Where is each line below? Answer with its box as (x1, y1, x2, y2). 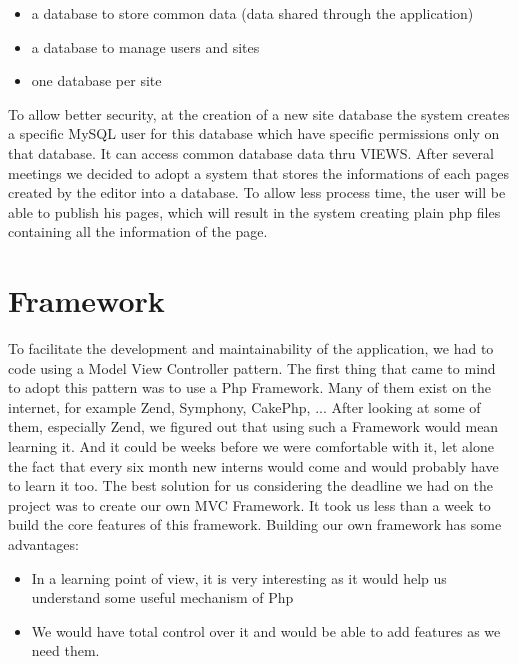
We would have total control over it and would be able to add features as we (31, 620, 501, 641)
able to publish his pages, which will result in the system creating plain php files (8, 201, 501, 222)
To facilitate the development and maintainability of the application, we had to (8, 338, 494, 359)
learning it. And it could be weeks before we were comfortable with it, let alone (8, 436, 494, 457)
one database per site (31, 70, 162, 91)
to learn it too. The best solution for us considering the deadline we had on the (8, 475, 493, 496)
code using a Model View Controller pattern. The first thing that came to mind (8, 357, 496, 378)
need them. (31, 640, 100, 661)
